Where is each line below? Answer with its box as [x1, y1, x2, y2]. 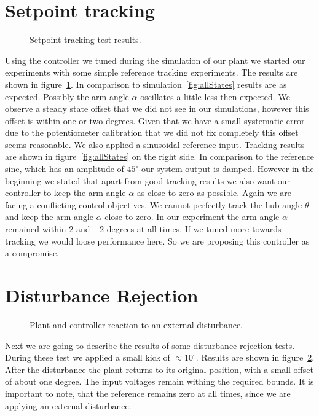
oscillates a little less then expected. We [140, 90, 290, 103]
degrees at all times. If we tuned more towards [106, 222, 282, 235]
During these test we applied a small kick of [5, 351, 170, 364]
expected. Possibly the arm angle [5, 90, 129, 103]
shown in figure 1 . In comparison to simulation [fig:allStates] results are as [5, 77, 287, 90]
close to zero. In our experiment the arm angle [104, 210, 280, 223]
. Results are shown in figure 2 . [195, 351, 315, 364]
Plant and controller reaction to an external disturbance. [30, 318, 243, 331]
